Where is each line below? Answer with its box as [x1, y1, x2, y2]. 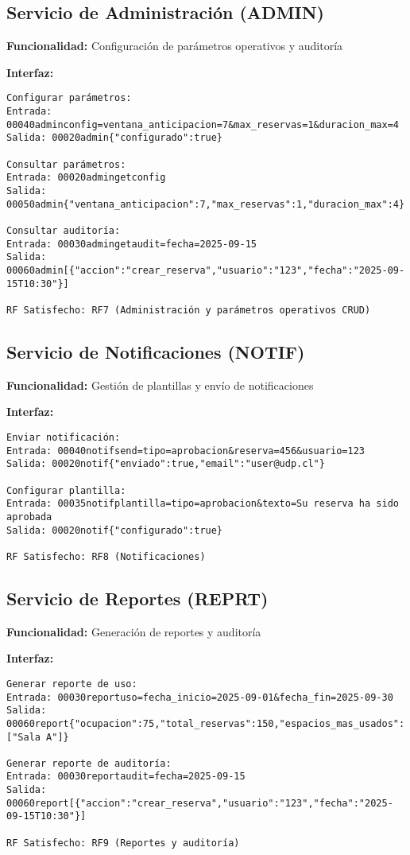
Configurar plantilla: [6, 484, 126, 496]
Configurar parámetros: [6, 92, 132, 104]
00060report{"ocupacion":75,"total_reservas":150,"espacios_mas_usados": [6, 717, 405, 729]
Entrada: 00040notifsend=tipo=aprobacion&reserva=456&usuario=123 [6, 445, 366, 457]
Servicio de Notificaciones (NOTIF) [6, 339, 305, 363]
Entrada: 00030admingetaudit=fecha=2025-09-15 [6, 238, 257, 250]
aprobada [6, 511, 52, 523]
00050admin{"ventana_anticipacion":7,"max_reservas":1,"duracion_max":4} [6, 198, 405, 210]
